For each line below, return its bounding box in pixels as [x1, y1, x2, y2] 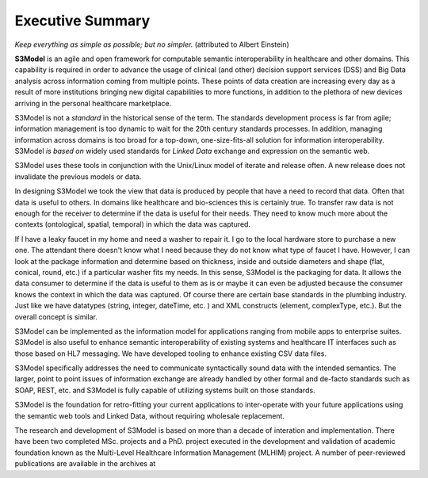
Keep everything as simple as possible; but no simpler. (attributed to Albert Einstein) [14, 40, 289, 49]
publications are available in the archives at [14, 459, 156, 468]
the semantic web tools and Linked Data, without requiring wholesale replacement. [14, 411, 285, 420]
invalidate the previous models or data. [14, 171, 142, 182]
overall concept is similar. [14, 312, 98, 321]
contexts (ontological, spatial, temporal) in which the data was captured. [14, 220, 251, 229]
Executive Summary [14, 12, 151, 29]
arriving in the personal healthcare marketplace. [14, 98, 172, 108]
